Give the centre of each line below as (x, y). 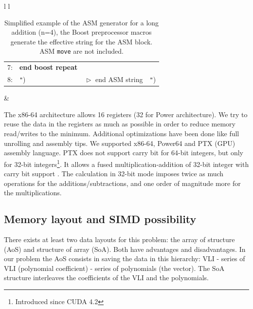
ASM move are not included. (81, 51)
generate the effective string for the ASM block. (81, 41)
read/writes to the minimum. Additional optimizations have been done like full (122, 134)
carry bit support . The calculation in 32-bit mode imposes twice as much (114, 174)
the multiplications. (33, 193)
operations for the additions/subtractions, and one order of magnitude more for (122, 183)
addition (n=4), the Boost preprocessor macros (81, 32)
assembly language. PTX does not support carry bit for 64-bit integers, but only (124, 153)
